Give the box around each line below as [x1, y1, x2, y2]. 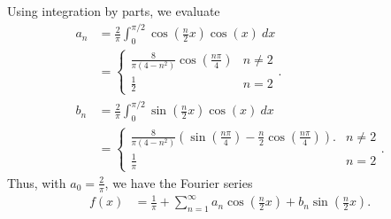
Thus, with [7, 173, 66, 192]
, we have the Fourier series [104, 173, 253, 192]
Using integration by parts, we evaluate [7, 2, 220, 20]
